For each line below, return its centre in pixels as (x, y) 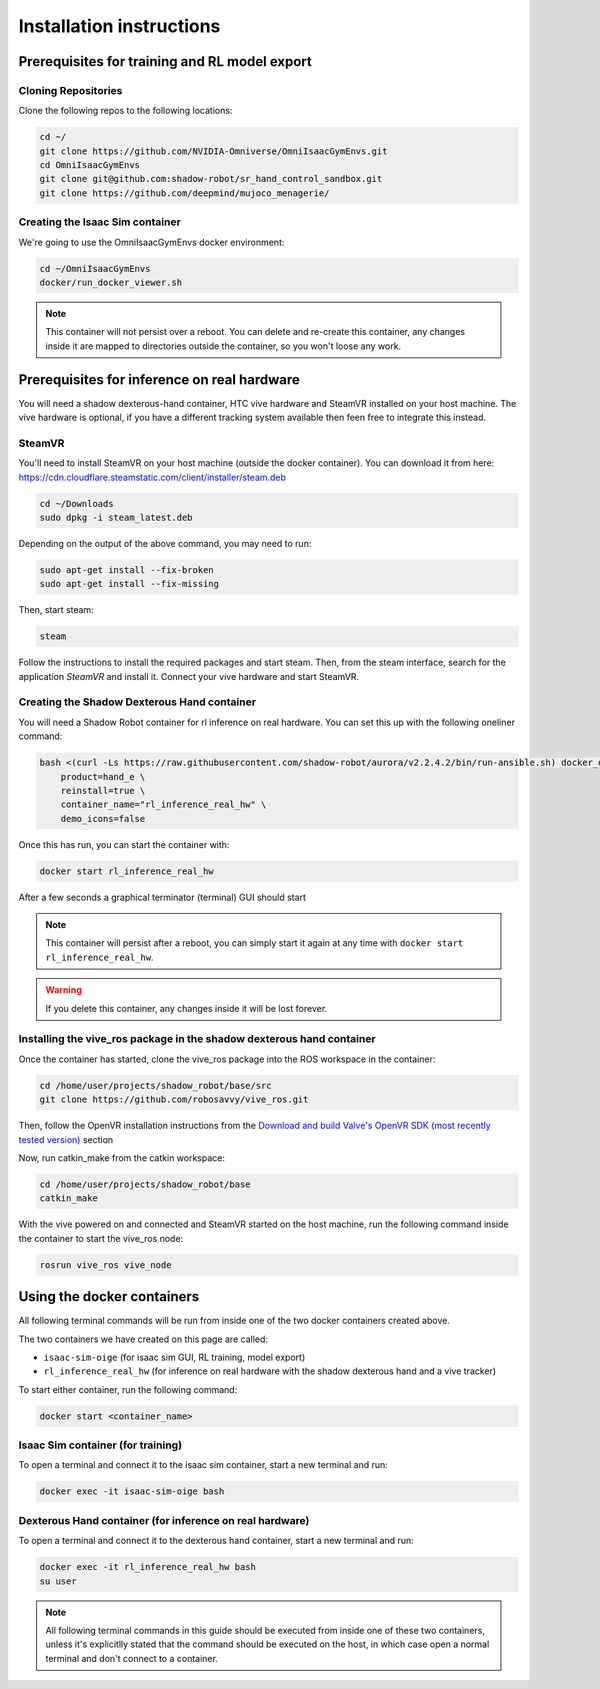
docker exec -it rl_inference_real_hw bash (148, 1567)
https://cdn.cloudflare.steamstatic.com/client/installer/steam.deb (152, 477)
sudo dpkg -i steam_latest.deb (116, 517)
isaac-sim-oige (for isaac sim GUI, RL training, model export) (174, 1357)
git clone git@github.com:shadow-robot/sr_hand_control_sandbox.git (211, 179)
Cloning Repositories (70, 90)
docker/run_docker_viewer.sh (111, 282)
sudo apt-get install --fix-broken (126, 569)
